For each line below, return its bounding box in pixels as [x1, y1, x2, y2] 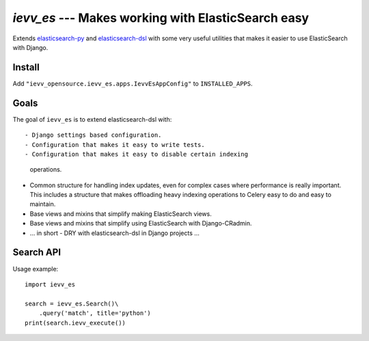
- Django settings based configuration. [25, 131, 162, 139]
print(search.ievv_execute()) [25, 318, 126, 327]
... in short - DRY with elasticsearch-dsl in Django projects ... [29, 229, 200, 237]
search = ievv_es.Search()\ [25, 299, 119, 308]
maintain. [29, 200, 56, 208]
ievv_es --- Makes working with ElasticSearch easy [12, 10, 310, 25]
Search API [12, 247, 61, 258]
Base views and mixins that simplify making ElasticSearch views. [29, 209, 212, 218]
